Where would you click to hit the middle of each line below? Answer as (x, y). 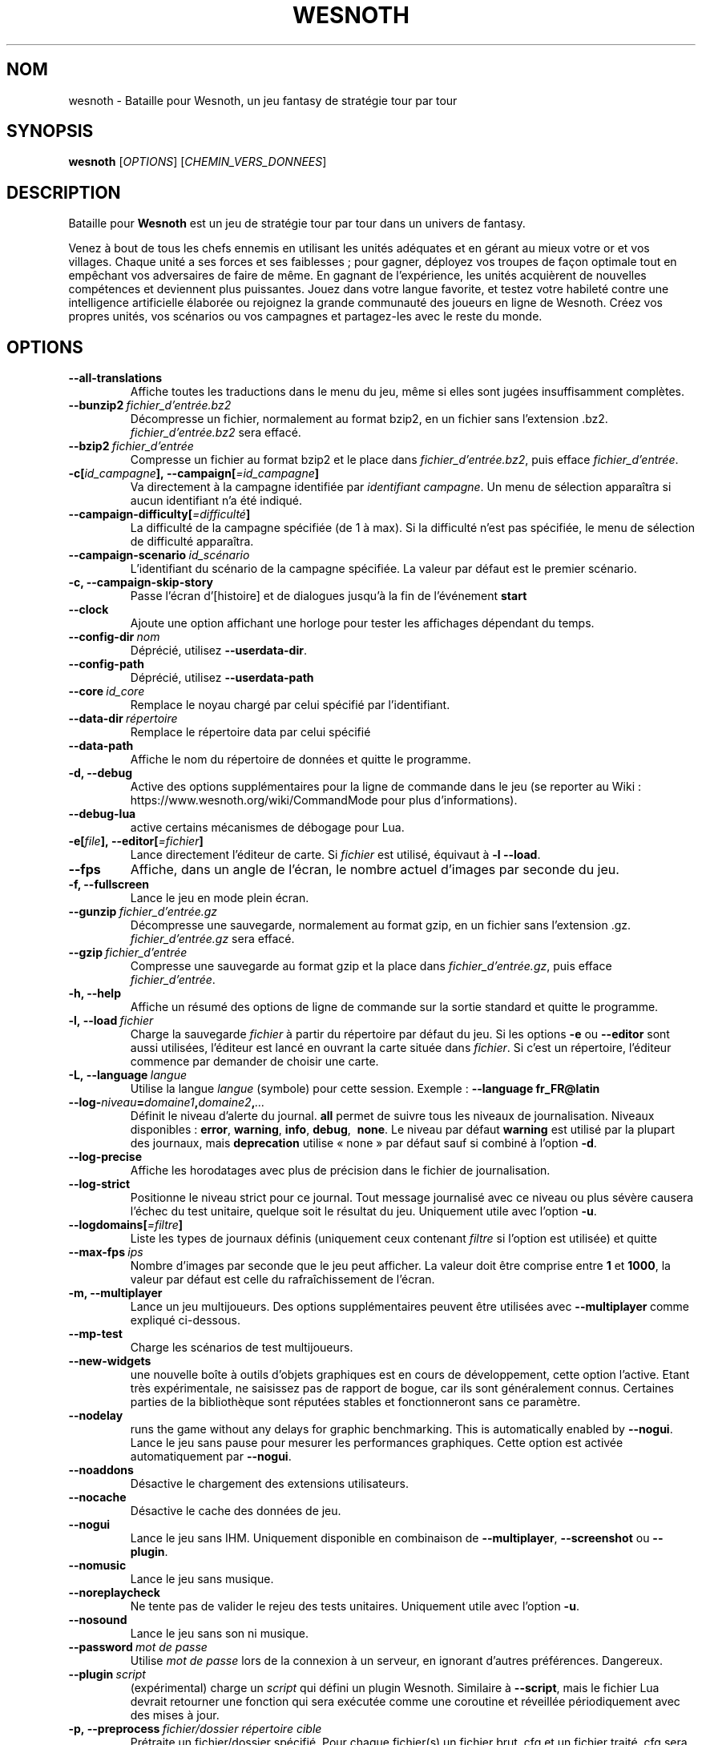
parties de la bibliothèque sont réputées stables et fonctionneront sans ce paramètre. (355, 1402)
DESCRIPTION (64, 192)
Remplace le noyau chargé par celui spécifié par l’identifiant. (290, 705)
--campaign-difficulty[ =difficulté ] (159, 514)
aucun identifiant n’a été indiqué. (216, 501)
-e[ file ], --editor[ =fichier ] (136, 841)
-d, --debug (100, 773)
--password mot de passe (138, 1647)
